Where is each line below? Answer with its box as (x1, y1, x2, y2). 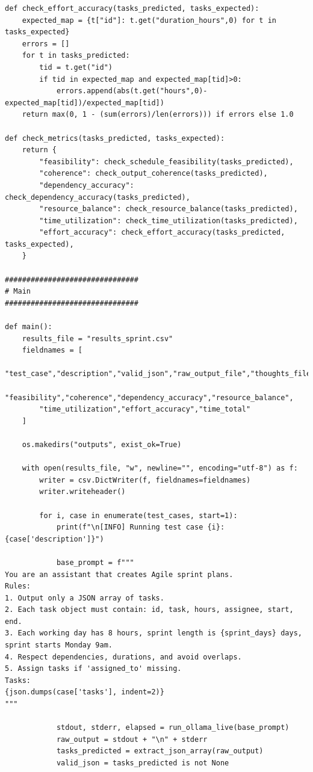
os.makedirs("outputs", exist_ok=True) (22, 440, 182, 449)
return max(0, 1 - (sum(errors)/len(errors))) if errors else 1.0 (22, 110, 294, 119)
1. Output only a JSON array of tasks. (5, 593, 164, 602)
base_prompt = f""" (56, 558, 134, 567)
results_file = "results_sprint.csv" (22, 334, 173, 343)
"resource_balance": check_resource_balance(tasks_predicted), (39, 205, 298, 214)
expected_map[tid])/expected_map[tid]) (5, 98, 164, 107)
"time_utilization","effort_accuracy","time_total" (39, 405, 251, 414)
